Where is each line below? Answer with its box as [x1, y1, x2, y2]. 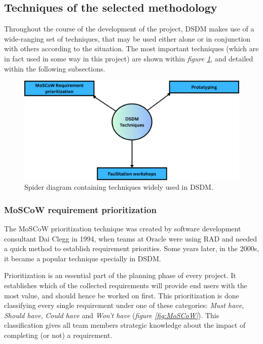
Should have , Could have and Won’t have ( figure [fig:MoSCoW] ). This [4, 309, 219, 320]
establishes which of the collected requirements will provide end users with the [4, 280, 247, 290]
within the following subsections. [4, 63, 105, 74]
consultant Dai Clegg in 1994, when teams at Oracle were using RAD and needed [4, 233, 257, 244]
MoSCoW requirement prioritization [4, 203, 157, 216]
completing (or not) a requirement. [4, 329, 112, 340]
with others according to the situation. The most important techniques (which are [4, 43, 259, 54]
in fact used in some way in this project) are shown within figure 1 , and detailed [4, 53, 253, 63]
